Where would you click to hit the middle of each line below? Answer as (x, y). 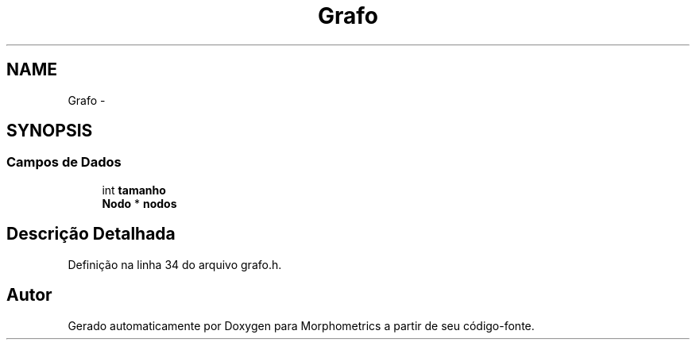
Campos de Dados (64, 162)
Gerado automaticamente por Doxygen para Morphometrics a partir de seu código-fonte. (301, 325)
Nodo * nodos (139, 203)
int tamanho (134, 190)
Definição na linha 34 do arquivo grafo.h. (175, 264)
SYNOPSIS (50, 131)
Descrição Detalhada (91, 234)
